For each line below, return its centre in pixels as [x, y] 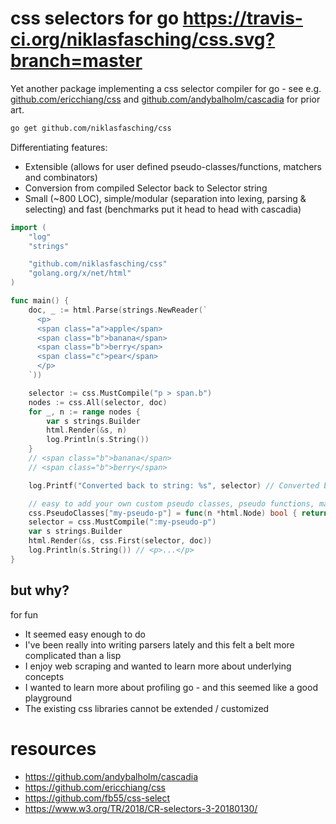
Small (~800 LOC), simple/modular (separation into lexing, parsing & [165, 198]
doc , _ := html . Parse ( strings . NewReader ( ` [118, 310]
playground [48, 698]
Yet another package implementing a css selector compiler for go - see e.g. [166, 88]
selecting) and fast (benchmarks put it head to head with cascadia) [163, 209]
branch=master [76, 61]
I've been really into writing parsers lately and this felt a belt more [159, 644]
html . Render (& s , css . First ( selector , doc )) [120, 541]
